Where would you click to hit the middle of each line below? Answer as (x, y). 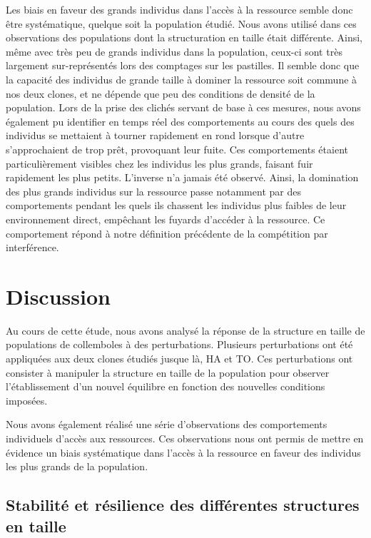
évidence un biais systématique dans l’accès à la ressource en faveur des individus (183, 452)
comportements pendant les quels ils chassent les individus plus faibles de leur (176, 205)
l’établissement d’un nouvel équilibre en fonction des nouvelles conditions (166, 386)
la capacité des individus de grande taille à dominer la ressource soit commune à (182, 79)
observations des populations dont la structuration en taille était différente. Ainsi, (184, 37)
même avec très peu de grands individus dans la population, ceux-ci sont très (174, 51)
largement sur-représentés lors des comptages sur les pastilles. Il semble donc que (183, 65)
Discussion (58, 296)
